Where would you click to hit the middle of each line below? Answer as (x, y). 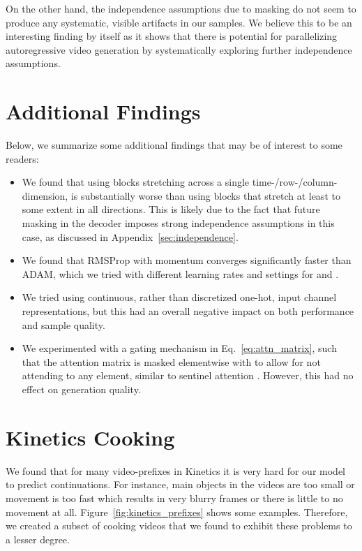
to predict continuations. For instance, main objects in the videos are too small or (180, 484)
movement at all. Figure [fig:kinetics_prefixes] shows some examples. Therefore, (177, 512)
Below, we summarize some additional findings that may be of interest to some (174, 145)
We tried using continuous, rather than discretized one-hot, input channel (179, 297)
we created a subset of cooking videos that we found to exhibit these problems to (179, 526)
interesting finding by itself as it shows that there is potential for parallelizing (172, 36)
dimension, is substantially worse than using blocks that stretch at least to (181, 195)
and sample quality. (63, 324)
